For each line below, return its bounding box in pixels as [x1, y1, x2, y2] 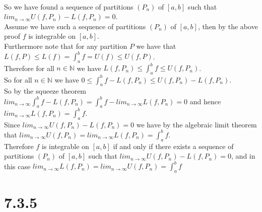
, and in [231, 151, 255, 161]
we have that [136, 40, 176, 51]
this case [4, 161, 31, 171]
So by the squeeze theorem [4, 86, 87, 96]
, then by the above [198, 21, 258, 31]
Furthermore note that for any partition [4, 40, 127, 51]
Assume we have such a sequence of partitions [4, 21, 146, 31]
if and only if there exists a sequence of [113, 140, 234, 151]
